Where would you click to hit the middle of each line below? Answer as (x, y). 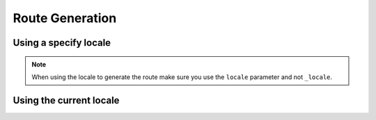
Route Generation (65, 18)
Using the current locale (66, 100)
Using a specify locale (62, 43)
